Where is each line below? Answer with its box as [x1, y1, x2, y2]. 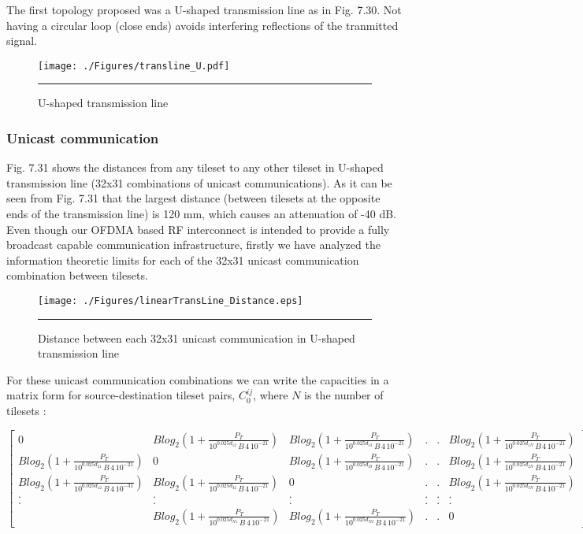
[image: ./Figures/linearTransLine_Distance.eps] [38, 295, 303, 306]
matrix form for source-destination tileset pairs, [6, 387, 236, 403]
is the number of [304, 387, 384, 403]
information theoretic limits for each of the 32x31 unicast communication [6, 251, 359, 268]
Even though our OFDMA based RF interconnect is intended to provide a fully [6, 221, 390, 237]
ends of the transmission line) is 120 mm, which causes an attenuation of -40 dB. [6, 206, 397, 222]
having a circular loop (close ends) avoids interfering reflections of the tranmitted [6, 17, 399, 33]
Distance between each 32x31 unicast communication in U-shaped [38, 329, 355, 346]
